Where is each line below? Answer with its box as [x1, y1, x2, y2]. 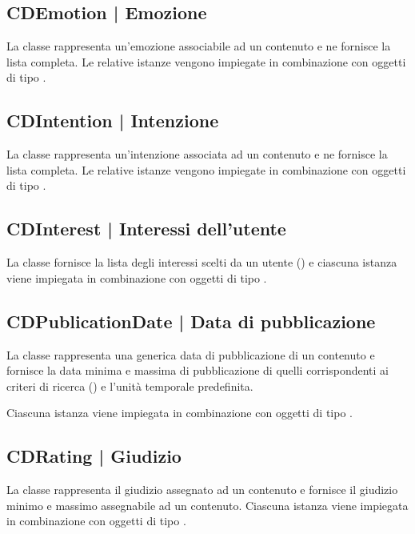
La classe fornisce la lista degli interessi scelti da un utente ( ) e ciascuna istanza [6, 254, 397, 271]
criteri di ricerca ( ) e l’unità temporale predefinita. [6, 377, 253, 394]
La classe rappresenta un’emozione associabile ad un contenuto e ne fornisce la [6, 38, 391, 54]
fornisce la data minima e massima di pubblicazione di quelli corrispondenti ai [6, 362, 389, 379]
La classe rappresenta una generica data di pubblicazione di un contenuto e [6, 346, 375, 363]
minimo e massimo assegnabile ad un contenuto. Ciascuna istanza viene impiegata [6, 496, 409, 513]
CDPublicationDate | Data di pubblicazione [6, 308, 376, 333]
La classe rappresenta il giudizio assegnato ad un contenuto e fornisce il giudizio [6, 481, 398, 498]
